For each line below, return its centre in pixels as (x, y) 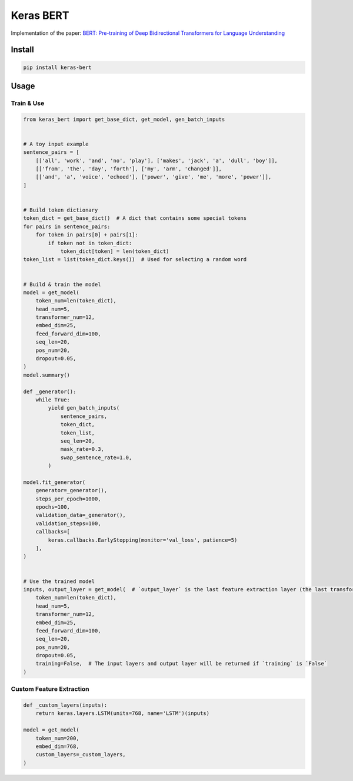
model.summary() (47, 375)
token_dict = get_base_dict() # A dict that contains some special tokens (135, 218)
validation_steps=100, (68, 523)
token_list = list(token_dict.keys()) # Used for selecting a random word (135, 260)
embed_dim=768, (57, 746)
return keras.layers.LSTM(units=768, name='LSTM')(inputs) (123, 714)
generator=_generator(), (71, 490)
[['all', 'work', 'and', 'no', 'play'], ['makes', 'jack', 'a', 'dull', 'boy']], (156, 160)
